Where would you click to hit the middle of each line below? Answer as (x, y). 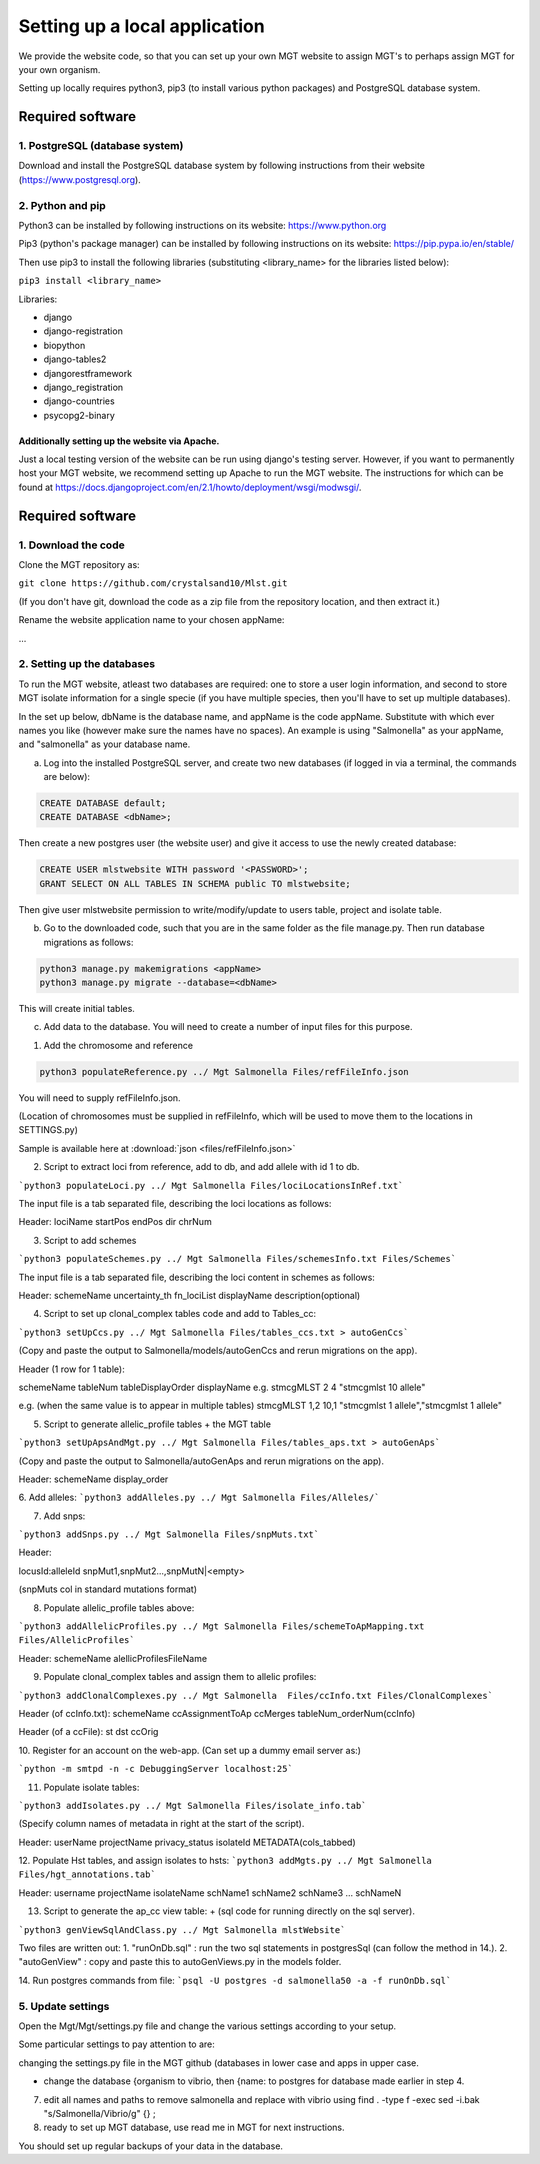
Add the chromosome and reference (118, 1045)
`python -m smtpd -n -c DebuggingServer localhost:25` (156, 1769)
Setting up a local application (141, 26)
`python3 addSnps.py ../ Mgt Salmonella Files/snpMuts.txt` (169, 1534)
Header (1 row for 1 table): (71, 1369)
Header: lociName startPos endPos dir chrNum (115, 1222)
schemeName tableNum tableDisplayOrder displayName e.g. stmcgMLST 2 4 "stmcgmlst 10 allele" (222, 1387)
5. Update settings (64, 2006)
